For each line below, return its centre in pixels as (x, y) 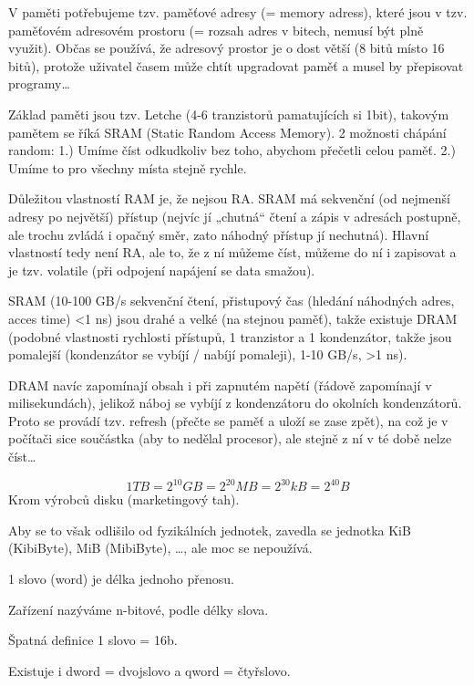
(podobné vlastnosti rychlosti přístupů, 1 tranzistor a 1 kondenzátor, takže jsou (230, 336)
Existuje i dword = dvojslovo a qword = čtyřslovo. (149, 670)
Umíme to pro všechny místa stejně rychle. (128, 167)
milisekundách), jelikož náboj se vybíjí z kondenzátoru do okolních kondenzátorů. (235, 403)
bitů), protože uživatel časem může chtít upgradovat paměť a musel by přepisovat (236, 65)
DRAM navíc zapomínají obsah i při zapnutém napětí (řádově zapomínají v (220, 385)
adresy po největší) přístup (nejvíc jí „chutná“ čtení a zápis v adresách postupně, (235, 216)
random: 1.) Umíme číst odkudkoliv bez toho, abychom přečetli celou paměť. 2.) (232, 150)
